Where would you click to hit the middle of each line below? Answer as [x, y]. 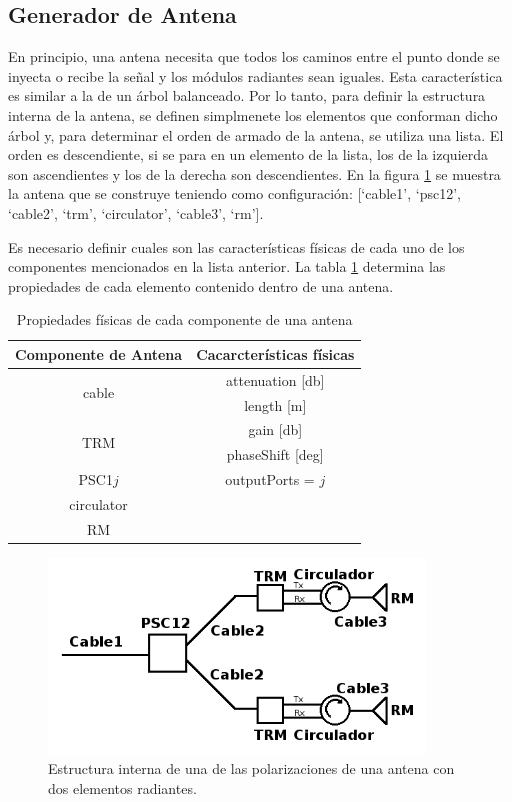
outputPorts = [270, 479]
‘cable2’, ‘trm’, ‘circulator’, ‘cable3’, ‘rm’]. [136, 212]
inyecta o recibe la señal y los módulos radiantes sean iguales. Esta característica [255, 75]
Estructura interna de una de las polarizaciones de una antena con [251, 768]
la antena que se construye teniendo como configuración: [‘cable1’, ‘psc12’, [234, 193]
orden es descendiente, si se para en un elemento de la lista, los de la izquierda [248, 154]
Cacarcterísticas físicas [275, 353]
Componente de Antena [99, 353]
